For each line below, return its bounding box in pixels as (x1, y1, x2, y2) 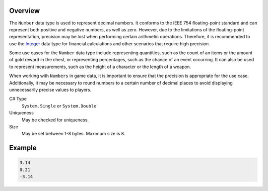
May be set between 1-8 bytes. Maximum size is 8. (21, 131, 125, 137)
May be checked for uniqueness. (21, 117, 89, 123)
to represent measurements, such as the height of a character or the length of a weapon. (9, 64, 191, 70)
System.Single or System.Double (21, 102, 97, 109)
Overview (9, 6, 40, 15)
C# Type (9, 96, 27, 102)
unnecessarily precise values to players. (9, 87, 92, 93)
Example (9, 144, 37, 152)
